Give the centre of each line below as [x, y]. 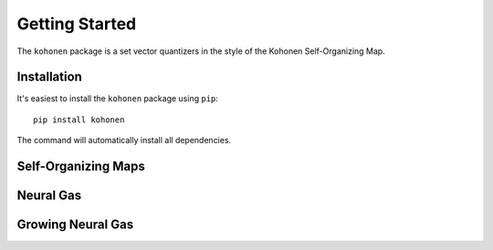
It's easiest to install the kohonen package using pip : [118, 99]
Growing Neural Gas [75, 225]
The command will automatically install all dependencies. [124, 141]
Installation [49, 77]
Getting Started [77, 24]
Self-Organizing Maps [81, 167]
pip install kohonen [79, 120]
